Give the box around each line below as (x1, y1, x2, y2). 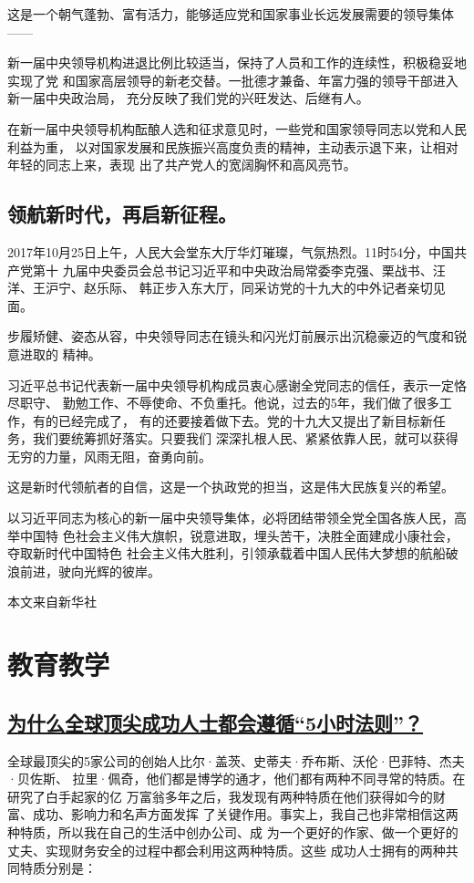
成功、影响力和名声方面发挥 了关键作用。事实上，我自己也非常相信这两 (32, 805, 459, 824)
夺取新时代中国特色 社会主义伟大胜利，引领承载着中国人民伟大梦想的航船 (7, 544, 446, 563)
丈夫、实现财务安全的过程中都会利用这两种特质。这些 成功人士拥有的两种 (7, 840, 446, 859)
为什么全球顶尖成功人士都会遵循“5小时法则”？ (7, 708, 424, 736)
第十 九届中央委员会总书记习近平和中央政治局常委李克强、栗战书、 (32, 260, 433, 279)
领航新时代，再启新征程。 (7, 200, 237, 228)
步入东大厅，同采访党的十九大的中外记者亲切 (164, 278, 433, 297)
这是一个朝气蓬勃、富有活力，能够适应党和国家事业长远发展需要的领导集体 (7, 5, 454, 23)
